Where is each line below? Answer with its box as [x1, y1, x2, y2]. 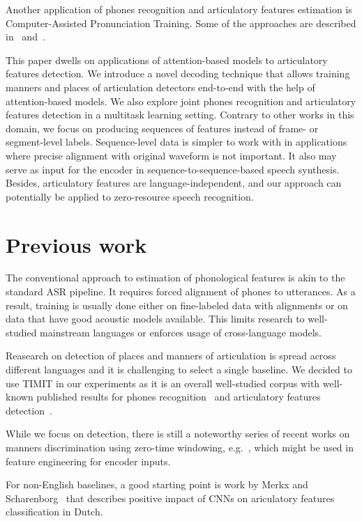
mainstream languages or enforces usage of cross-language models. [40, 325, 322, 339]
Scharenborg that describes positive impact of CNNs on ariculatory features [6, 490, 335, 505]
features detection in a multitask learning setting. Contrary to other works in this [6, 107, 354, 122]
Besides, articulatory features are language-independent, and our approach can [6, 176, 342, 190]
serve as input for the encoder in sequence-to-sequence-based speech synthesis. [6, 162, 340, 176]
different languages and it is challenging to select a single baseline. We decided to [6, 362, 352, 376]
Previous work [6, 230, 147, 258]
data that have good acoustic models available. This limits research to [6, 311, 305, 326]
